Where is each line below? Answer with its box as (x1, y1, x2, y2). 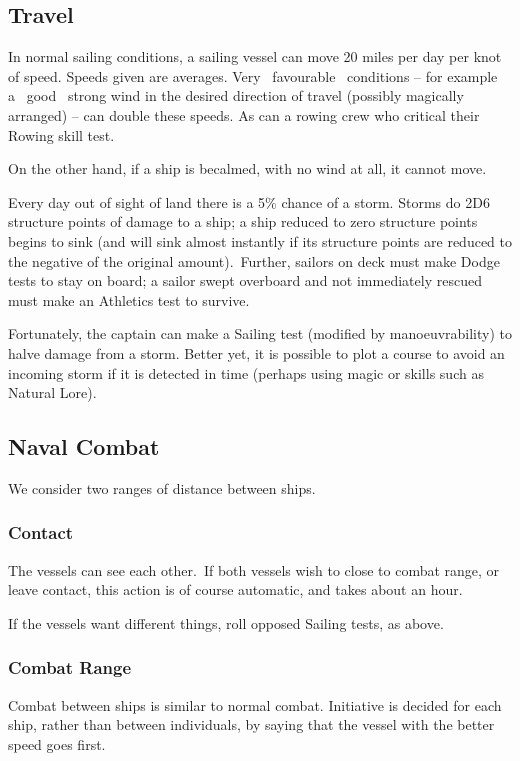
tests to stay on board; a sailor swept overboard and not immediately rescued (8, 270, 482, 291)
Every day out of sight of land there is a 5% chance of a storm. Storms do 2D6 (8, 191, 490, 212)
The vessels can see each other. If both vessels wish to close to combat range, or (8, 559, 500, 580)
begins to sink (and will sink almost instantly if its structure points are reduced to (8, 230, 513, 251)
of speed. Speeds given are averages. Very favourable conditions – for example (8, 65, 498, 86)
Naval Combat (8, 431, 160, 462)
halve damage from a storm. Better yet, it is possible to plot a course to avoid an (8, 342, 505, 363)
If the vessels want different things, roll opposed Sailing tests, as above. (8, 612, 444, 633)
